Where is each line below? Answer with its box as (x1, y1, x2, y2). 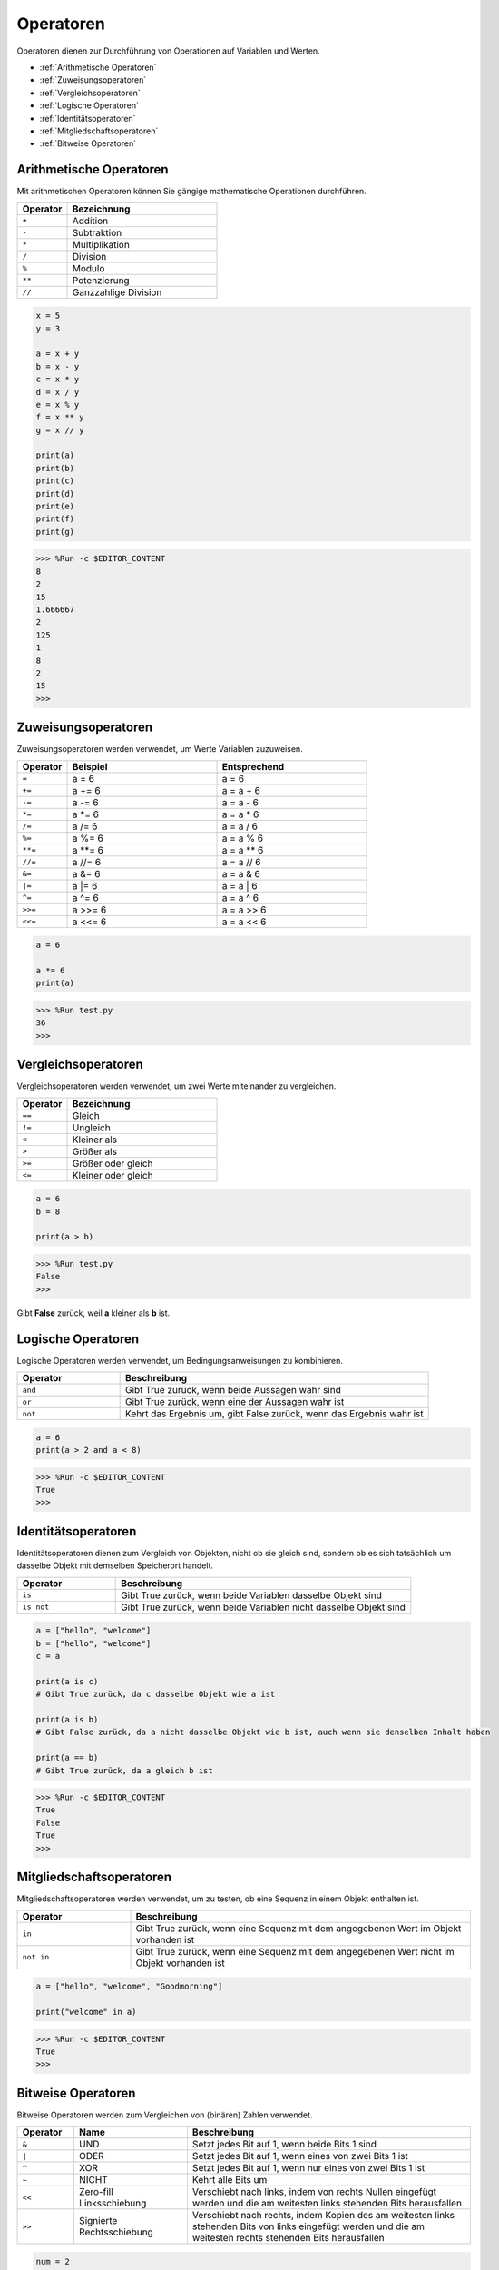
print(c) (35, 476, 75, 486)
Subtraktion (72, 226, 122, 239)
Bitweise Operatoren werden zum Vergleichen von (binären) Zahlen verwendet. (16, 2109, 313, 2120)
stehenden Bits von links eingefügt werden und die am (191, 2220, 426, 2233)
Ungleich (72, 1121, 111, 1134)
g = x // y (35, 425, 84, 435)
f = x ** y (35, 412, 84, 422)
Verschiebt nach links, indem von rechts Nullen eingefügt (191, 2186, 437, 2198)
